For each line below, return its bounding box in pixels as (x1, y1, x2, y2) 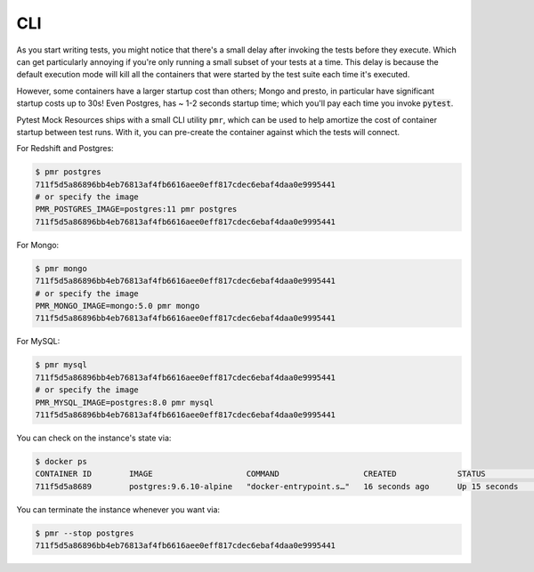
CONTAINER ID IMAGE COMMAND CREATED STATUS (35, 469, 486, 479)
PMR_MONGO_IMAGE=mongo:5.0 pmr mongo (35, 301, 200, 310)
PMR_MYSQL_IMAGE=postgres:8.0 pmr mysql (35, 397, 214, 407)
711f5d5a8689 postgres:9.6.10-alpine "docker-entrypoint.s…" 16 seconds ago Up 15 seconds (35, 481, 519, 491)
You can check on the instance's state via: (16, 432, 172, 443)
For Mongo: (16, 239, 60, 250)
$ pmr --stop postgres (35, 528, 134, 538)
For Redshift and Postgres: (16, 143, 115, 154)
